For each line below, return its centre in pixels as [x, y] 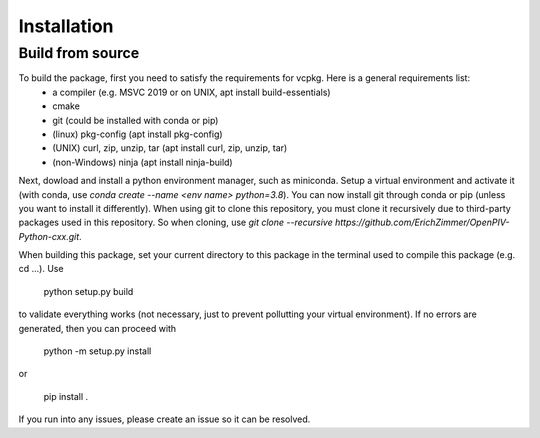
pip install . [66, 396]
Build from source [79, 53]
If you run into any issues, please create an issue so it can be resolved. [164, 419]
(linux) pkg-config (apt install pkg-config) [138, 134]
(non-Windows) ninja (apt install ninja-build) [143, 162]
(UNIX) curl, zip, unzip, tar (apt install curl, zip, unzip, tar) [170, 148]
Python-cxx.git [49, 236]
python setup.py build [88, 291]
